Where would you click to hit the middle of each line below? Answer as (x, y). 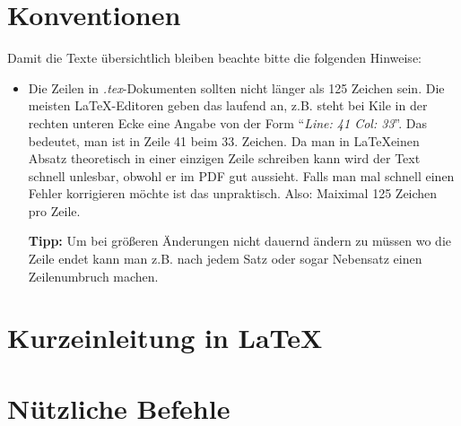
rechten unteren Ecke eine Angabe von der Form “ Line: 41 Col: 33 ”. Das (227, 122)
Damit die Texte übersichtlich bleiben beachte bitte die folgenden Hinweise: (214, 58)
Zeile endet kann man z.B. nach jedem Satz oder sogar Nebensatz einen (225, 259)
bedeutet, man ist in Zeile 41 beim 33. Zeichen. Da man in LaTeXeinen (224, 140)
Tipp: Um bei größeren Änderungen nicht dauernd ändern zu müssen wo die (240, 241)
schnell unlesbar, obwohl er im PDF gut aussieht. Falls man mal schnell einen (241, 175)
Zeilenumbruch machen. (93, 276)
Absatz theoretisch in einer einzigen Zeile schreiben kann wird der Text (224, 158)
